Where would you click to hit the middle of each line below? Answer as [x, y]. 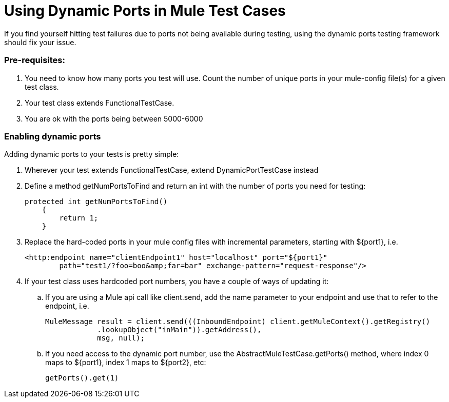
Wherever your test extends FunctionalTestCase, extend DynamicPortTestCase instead [172, 170]
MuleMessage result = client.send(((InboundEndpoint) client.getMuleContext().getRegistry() [238, 322]
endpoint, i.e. [67, 306]
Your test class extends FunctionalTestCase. [100, 103]
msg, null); [121, 338]
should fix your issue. [40, 42]
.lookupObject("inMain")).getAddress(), [179, 330]
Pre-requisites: [35, 60]
